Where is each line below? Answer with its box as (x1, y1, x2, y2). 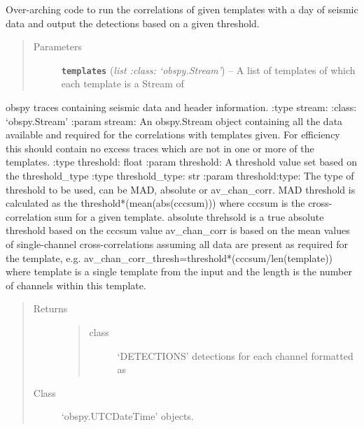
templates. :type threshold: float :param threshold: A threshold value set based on (6, 154, 357, 169)
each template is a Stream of (61, 76, 184, 91)
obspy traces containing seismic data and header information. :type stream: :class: (6, 100, 357, 115)
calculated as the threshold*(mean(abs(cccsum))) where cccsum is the (6, 196, 305, 210)
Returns (33, 301, 68, 316)
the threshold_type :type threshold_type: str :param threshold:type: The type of (6, 168, 354, 182)
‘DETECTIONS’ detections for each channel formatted (117, 348, 353, 363)
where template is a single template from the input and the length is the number (6, 264, 352, 279)
